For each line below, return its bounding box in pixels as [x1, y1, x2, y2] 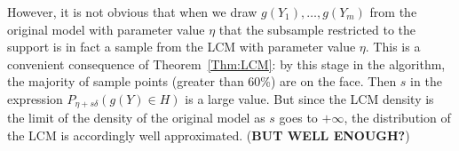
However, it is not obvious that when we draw [7, 3, 257, 20]
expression [7, 89, 63, 107]
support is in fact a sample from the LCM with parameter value [7, 37, 356, 56]
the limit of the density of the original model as [7, 108, 265, 127]
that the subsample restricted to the [218, 20, 416, 38]
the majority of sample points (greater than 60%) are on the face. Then [7, 72, 397, 91]
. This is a [365, 37, 421, 56]
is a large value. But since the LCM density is [185, 89, 434, 107]
